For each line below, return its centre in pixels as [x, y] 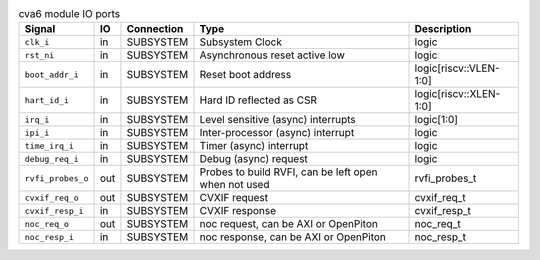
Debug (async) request [254, 159]
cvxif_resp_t [443, 211]
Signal [40, 29]
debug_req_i [51, 158]
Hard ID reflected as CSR [258, 100]
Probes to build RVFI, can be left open [288, 172]
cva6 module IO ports [69, 14]
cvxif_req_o [51, 197]
